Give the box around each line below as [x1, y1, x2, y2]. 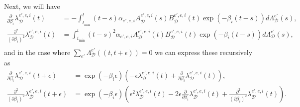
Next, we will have [4, 1, 60, 11]
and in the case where [4, 47, 71, 57]
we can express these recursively [155, 47, 253, 57]
